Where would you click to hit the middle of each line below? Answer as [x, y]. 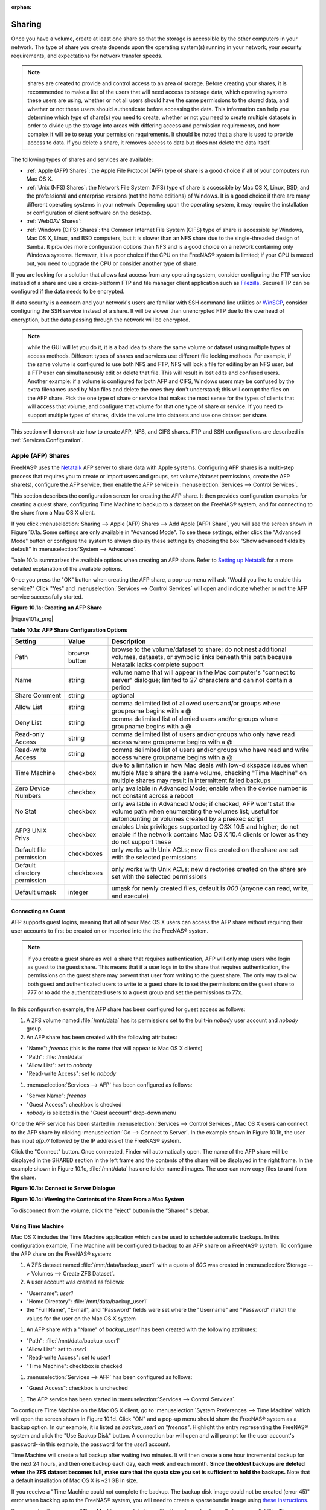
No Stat [25, 811]
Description [129, 641]
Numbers [28, 796]
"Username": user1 [50, 1293]
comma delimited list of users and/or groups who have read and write [210, 750]
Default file [30, 850]
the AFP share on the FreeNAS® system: [61, 1254]
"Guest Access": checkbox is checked [74, 1104]
